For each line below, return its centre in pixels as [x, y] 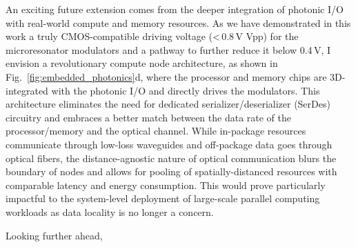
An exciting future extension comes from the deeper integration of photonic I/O [175, 9]
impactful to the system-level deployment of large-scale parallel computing [163, 198]
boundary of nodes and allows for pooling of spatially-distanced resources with [171, 171]
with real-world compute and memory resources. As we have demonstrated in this [178, 22]
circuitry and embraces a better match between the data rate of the [149, 117]
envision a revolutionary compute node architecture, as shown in [142, 63]
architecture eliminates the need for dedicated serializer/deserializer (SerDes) [168, 104]
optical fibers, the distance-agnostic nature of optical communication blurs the [171, 158]
